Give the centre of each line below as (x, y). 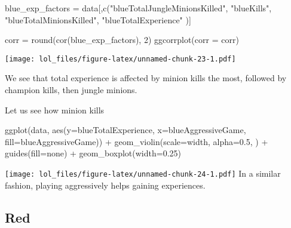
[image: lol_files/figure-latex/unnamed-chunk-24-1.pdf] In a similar (143, 173)
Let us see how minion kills (55, 110)
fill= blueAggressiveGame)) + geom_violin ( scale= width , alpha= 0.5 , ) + (137, 141)
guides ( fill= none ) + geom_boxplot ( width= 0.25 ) (93, 153)
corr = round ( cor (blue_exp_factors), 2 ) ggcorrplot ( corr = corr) (122, 40)
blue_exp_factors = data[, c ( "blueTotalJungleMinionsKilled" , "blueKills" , (138, 8)
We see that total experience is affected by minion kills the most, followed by (146, 78)
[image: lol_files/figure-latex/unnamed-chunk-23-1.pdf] (120, 59)
